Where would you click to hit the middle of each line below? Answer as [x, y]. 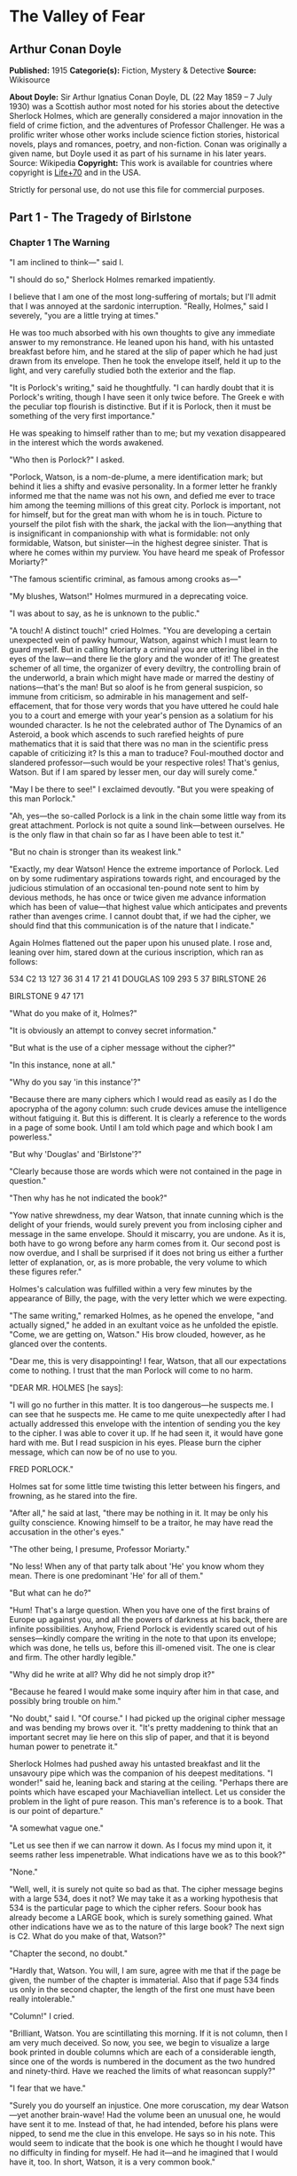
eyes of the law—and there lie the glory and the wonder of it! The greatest [145, 658]
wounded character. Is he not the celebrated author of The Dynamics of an [146, 724]
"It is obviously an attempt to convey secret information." [113, 1030]
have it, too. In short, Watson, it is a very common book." [112, 2162]
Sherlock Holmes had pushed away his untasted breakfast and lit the [135, 1763]
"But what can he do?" [50, 1593]
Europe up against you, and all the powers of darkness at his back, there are [148, 1619]
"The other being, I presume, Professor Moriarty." [100, 1549]
